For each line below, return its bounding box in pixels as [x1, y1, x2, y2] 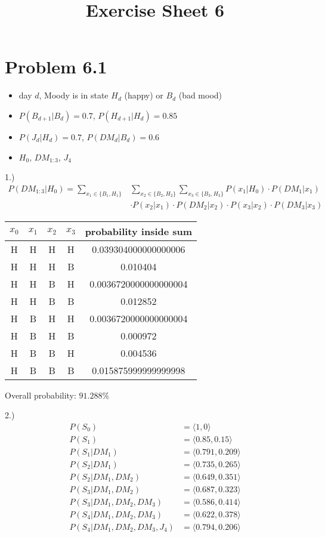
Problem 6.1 [5, 54, 107, 79]
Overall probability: [5, 388, 76, 401]
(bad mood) [178, 89, 222, 101]
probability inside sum [85, 224, 193, 238]
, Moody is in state [39, 89, 109, 101]
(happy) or [124, 89, 163, 101]
